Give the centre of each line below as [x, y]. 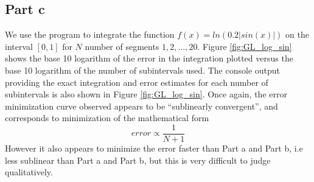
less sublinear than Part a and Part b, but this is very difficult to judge [138, 160]
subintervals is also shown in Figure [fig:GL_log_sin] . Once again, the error [146, 94]
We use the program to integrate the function [90, 34]
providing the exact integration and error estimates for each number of [137, 82]
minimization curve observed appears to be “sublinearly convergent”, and [141, 106]
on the [297, 34]
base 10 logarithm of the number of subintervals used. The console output [143, 70]
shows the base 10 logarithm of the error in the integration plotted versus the [149, 58]
